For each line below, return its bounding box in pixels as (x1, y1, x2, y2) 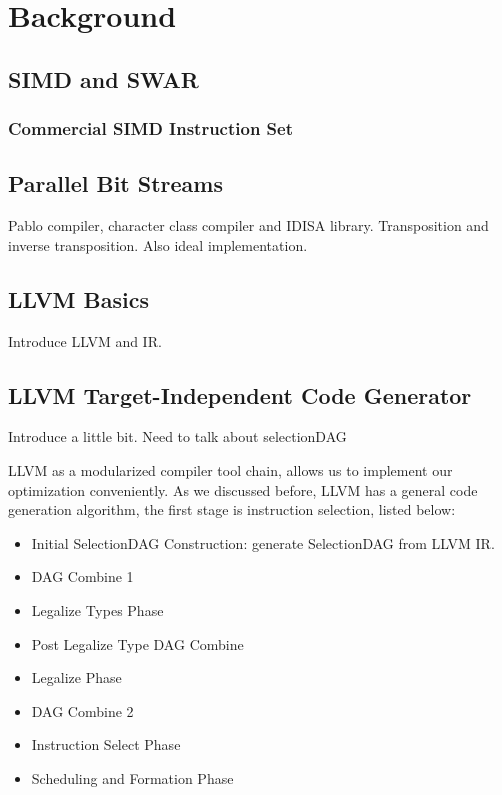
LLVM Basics (8, 283, 150, 314)
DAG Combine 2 (31, 700, 134, 721)
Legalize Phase (31, 667, 122, 688)
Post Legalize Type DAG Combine (31, 633, 244, 654)
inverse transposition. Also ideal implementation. (8, 234, 308, 255)
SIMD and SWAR (8, 63, 199, 94)
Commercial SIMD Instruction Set (8, 116, 294, 141)
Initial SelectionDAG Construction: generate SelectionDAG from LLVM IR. (31, 532, 495, 553)
